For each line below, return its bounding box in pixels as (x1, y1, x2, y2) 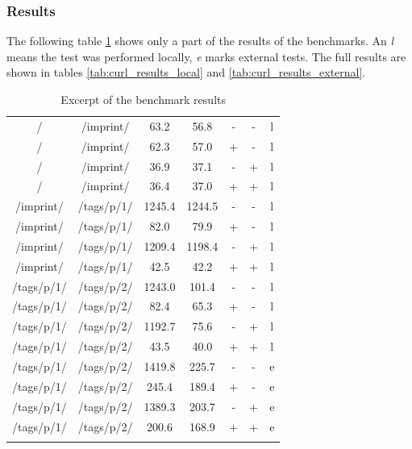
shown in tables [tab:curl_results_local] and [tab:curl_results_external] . (6, 64, 366, 81)
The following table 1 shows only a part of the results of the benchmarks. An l (6, 32, 394, 49)
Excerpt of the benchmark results (60, 91, 226, 107)
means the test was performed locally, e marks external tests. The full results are (6, 48, 406, 64)
